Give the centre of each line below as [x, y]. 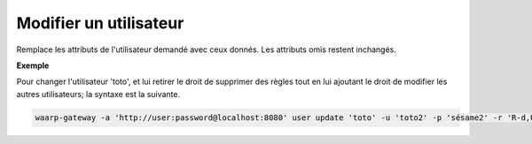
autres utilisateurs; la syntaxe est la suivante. [98, 94]
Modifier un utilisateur [100, 23]
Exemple [33, 65]
